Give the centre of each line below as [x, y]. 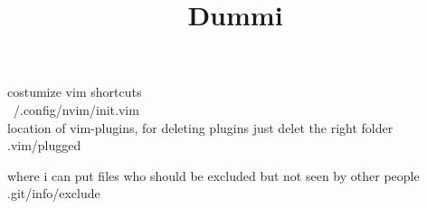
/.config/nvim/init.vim [76, 109]
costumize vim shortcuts [75, 92]
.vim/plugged [44, 145]
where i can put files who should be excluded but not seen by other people [213, 175]
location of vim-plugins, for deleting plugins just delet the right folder [200, 127]
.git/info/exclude [54, 193]
